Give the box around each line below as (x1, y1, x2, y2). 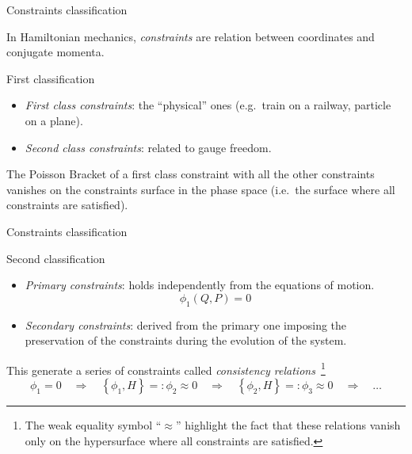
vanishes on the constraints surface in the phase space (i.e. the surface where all (6, 181, 395, 197)
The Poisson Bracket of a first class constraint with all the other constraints (6, 166, 375, 182)
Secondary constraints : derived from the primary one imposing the (25, 316, 347, 333)
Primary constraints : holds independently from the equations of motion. (25, 277, 375, 293)
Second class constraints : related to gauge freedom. (25, 139, 272, 155)
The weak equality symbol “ (25, 416, 162, 433)
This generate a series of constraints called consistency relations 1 (6, 359, 326, 378)
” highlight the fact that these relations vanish (175, 416, 401, 433)
